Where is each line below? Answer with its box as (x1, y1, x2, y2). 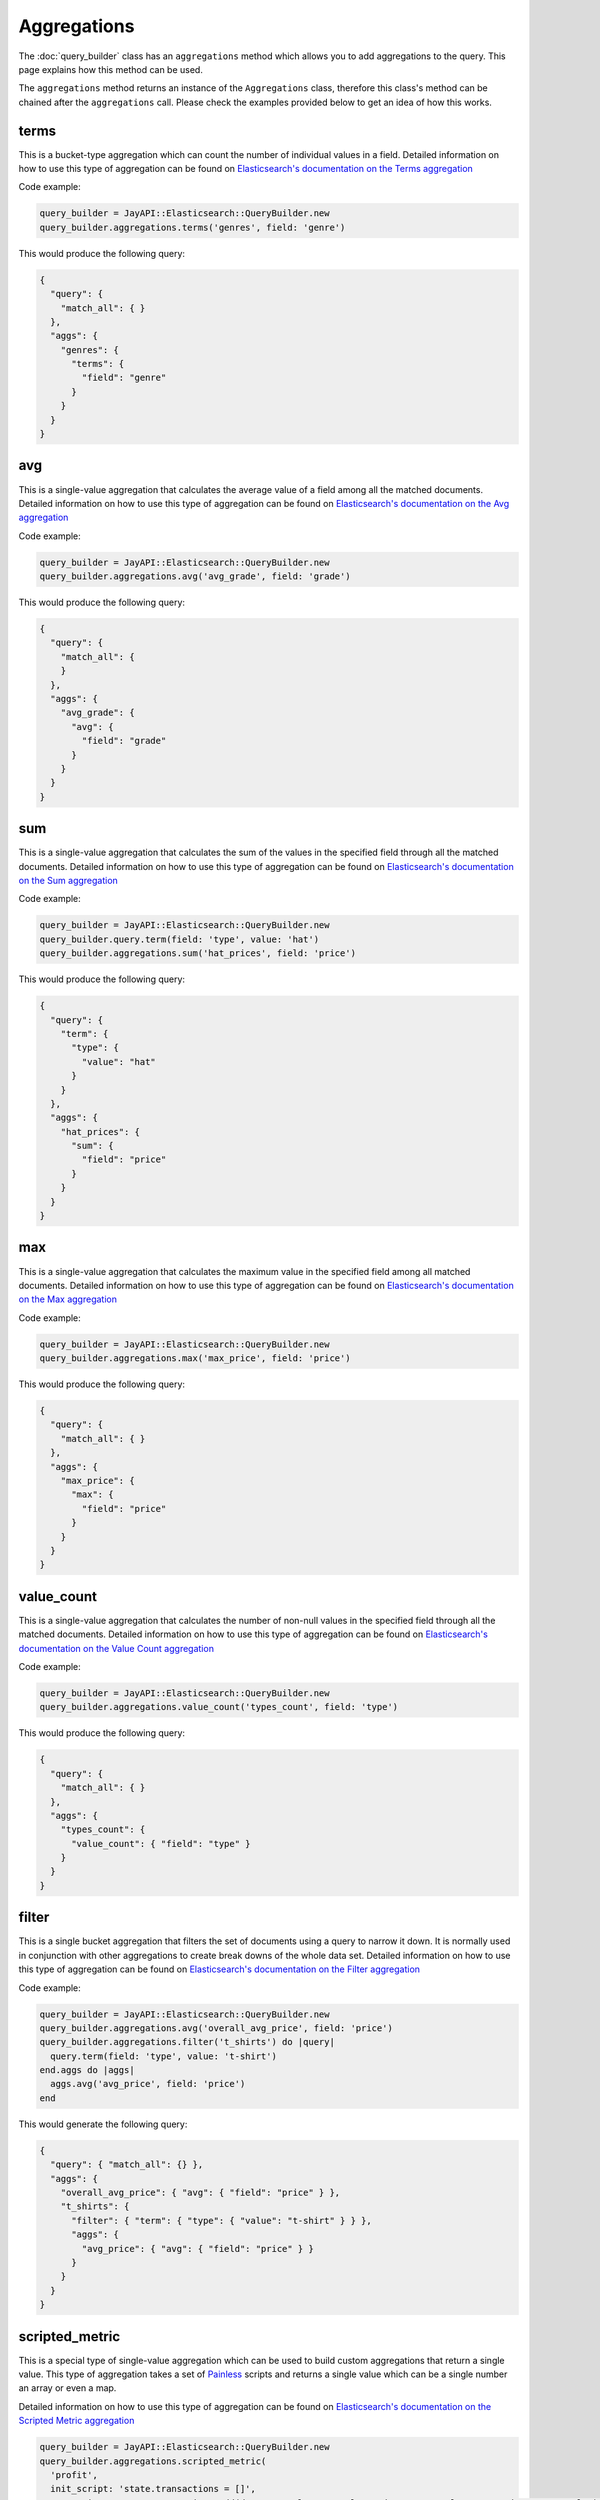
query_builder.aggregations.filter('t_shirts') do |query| (39, 2036, 335, 2048)
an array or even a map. (18, 2382, 117, 2394)
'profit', (50, 2469, 99, 2480)
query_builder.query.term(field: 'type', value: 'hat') (39, 933, 320, 945)
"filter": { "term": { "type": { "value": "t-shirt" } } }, (71, 2215, 372, 2226)
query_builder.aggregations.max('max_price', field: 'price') (39, 1353, 351, 1364)
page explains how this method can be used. (18, 63, 204, 75)
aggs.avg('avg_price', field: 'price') (50, 2078, 246, 2090)
